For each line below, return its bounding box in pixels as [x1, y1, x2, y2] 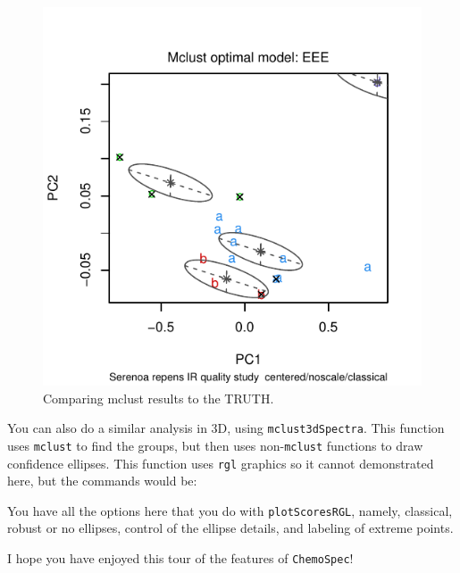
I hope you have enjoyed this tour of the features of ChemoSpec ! [7, 549, 354, 567]
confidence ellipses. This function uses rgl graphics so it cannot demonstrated [7, 453, 434, 472]
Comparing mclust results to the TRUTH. [43, 388, 274, 407]
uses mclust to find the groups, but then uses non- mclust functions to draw [7, 436, 423, 454]
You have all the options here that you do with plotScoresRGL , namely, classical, [7, 501, 453, 519]
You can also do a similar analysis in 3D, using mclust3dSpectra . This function [7, 419, 445, 437]
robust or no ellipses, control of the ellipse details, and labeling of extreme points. [7, 519, 454, 537]
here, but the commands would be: [7, 471, 197, 490]
